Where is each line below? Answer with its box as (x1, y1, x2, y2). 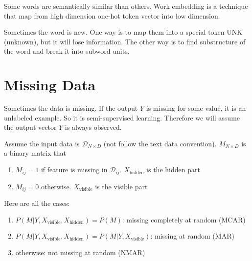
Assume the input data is (4, 138, 80, 148)
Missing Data (4, 75, 96, 95)
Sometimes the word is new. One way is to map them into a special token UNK (4, 27, 243, 37)
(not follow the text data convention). (103, 138, 217, 148)
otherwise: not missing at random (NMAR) (15, 247, 145, 257)
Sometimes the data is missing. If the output (4, 103, 138, 113)
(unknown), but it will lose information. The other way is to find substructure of (4, 36, 246, 46)
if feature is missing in (41, 164, 108, 175)
